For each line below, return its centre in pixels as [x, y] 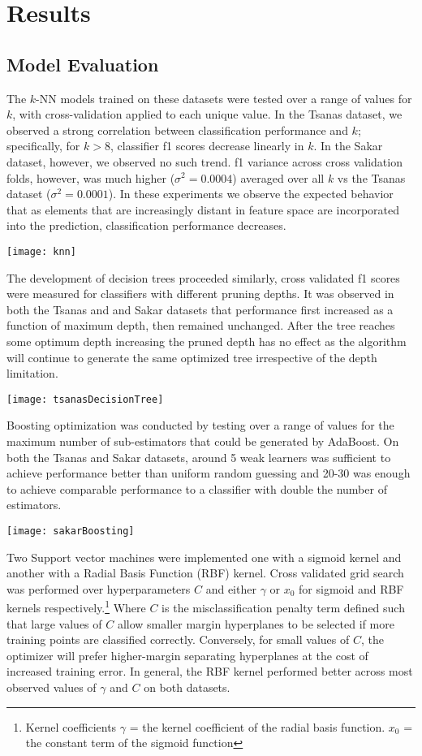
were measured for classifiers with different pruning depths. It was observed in [200, 294]
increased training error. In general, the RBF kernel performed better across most [210, 671]
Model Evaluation [83, 64]
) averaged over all [278, 177]
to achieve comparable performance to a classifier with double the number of [197, 488]
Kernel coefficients [71, 726]
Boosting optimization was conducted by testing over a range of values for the [200, 425]
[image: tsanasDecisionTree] [85, 399]
